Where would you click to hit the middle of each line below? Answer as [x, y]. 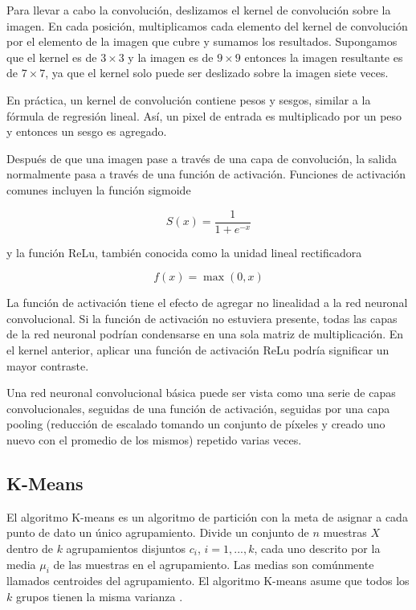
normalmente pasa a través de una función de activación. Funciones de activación [206, 174]
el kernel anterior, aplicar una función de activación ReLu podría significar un [198, 349]
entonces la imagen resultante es [324, 57]
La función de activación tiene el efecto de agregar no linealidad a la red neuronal [207, 303]
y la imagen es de [171, 57]
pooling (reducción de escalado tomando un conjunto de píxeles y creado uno [196, 424]
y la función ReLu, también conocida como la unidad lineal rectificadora [184, 252]
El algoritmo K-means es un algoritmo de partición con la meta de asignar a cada [207, 516]
